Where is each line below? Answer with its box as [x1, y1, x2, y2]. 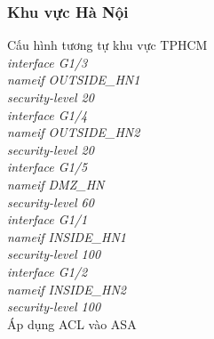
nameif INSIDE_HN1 [7, 227, 127, 246]
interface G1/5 [7, 157, 88, 176]
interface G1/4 [7, 105, 88, 124]
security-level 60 [7, 192, 94, 211]
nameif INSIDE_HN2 [7, 279, 127, 298]
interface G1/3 [7, 52, 88, 71]
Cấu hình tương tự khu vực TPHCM [7, 36, 208, 54]
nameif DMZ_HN [7, 174, 105, 193]
